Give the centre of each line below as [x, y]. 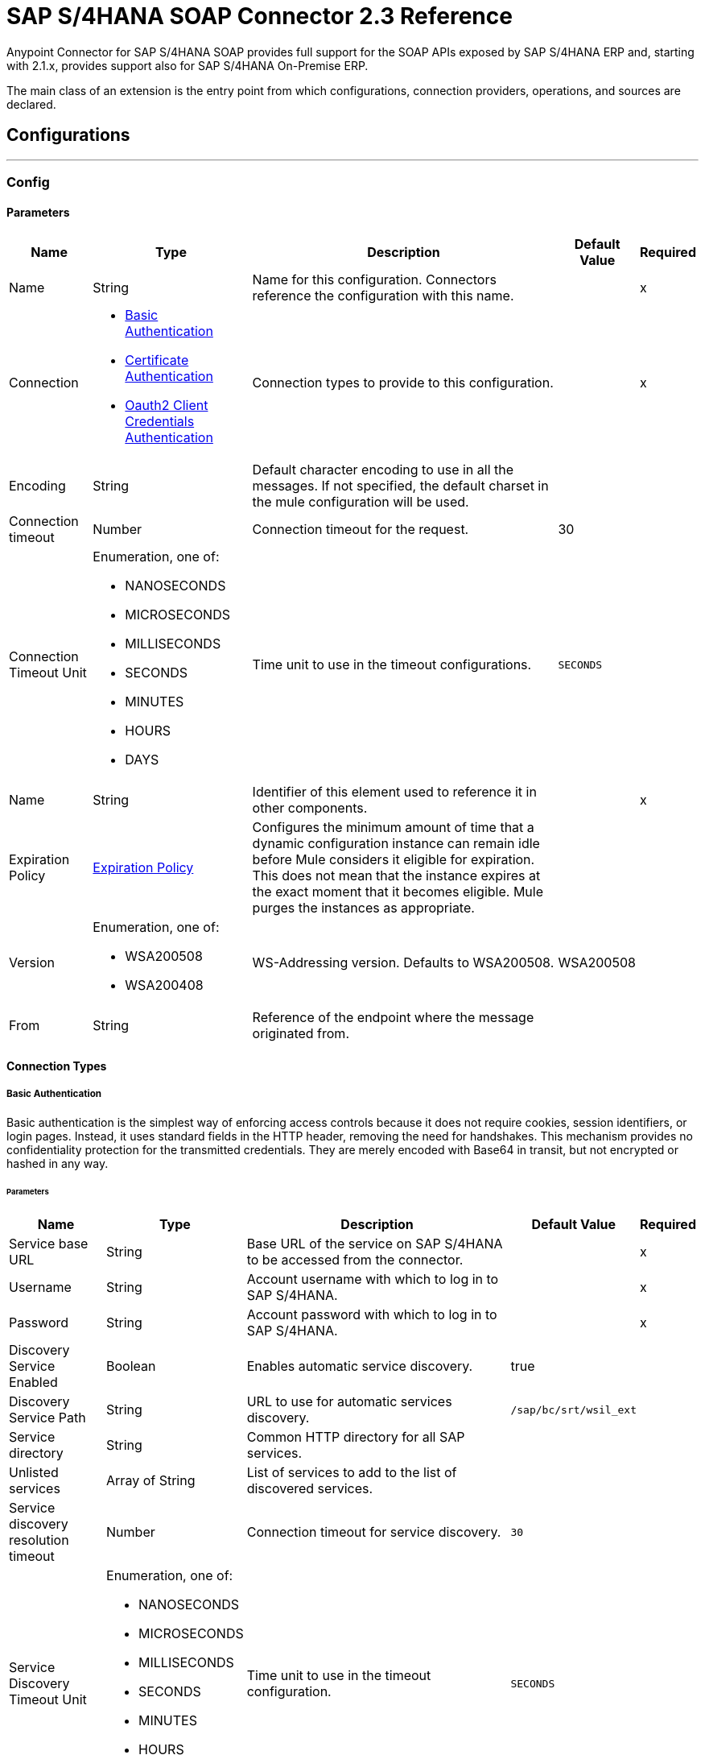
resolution [39, 1540]
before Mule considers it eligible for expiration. [394, 860]
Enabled [33, 1382]
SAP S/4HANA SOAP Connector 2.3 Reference [260, 16]
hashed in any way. [58, 1163]
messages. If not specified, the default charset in [400, 486]
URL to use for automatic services [349, 1402]
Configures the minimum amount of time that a [393, 828]
